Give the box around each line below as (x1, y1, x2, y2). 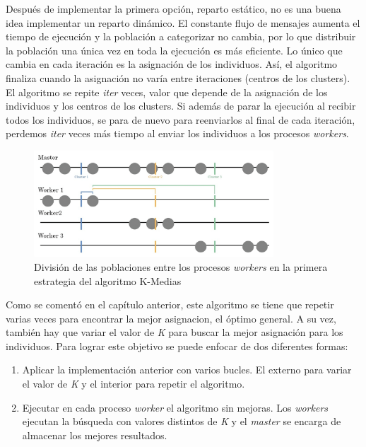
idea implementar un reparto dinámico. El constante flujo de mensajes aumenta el (6, 15, 360, 30)
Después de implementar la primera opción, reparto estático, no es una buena (6, 1, 341, 16)
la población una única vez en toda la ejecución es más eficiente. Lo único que (6, 42, 343, 57)
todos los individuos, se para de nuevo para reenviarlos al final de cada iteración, (6, 112, 355, 127)
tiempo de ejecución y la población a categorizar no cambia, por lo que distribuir (6, 29, 356, 44)
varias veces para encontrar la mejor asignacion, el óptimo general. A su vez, (6, 310, 336, 325)
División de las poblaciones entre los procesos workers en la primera (34, 259, 328, 274)
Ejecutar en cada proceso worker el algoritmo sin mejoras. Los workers (22, 400, 329, 414)
